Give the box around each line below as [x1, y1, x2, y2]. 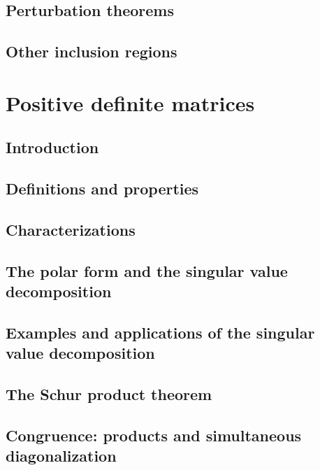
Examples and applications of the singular [6, 321, 315, 343]
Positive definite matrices [6, 88, 255, 117]
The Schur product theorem [6, 383, 212, 405]
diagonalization [6, 445, 117, 467]
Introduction [6, 136, 99, 158]
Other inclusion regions [6, 41, 177, 62]
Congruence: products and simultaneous [6, 424, 302, 446]
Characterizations [6, 218, 136, 240]
